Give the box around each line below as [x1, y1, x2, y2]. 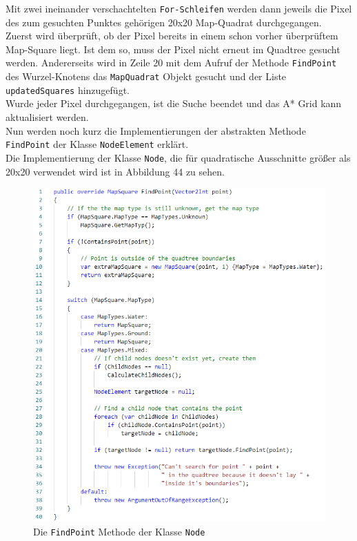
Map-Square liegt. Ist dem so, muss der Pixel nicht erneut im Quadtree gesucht [6, 41, 340, 56]
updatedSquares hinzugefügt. [6, 82, 130, 97]
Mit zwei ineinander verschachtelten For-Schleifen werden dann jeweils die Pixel [6, 1, 352, 15]
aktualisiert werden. [6, 110, 89, 124]
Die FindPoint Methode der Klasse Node [33, 524, 205, 538]
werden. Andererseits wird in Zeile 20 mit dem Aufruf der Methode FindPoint [6, 55, 337, 70]
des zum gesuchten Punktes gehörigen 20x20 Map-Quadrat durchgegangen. [6, 15, 322, 29]
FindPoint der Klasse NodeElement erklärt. [6, 137, 189, 151]
